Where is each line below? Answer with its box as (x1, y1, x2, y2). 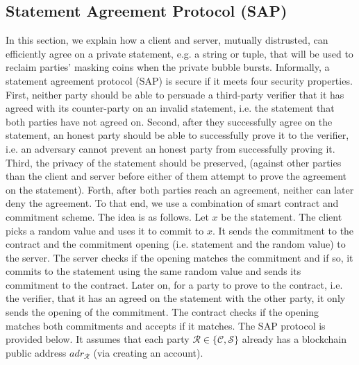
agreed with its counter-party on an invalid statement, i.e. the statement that (6, 101, 335, 115)
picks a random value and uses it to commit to (6, 223, 204, 237)
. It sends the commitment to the (212, 223, 354, 237)
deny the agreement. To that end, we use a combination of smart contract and (6, 196, 339, 210)
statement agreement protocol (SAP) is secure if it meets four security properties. (6, 73, 353, 87)
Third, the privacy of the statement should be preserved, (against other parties (6, 155, 342, 169)
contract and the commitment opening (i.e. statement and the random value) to (6, 237, 346, 251)
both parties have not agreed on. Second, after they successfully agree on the (6, 114, 333, 128)
